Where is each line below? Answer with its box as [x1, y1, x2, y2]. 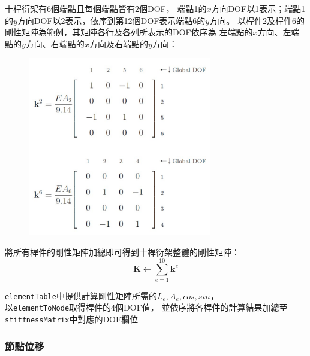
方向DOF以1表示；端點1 [211, 2, 306, 14]
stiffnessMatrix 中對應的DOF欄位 [5, 313, 139, 325]
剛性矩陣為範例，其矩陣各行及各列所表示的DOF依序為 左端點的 [5, 26, 253, 38]
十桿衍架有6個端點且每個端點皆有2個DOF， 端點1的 [5, 2, 207, 14]
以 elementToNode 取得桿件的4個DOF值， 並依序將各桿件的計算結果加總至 [5, 301, 288, 314]
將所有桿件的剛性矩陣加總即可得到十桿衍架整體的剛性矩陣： [5, 246, 240, 258]
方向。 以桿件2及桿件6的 [209, 14, 305, 26]
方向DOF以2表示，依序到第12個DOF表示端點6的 [17, 14, 206, 26]
